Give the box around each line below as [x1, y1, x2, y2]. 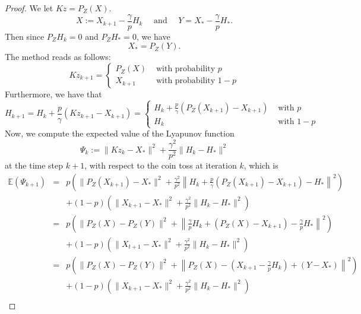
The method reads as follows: [5, 50, 111, 63]
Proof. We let [5, 2, 53, 14]
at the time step [5, 159, 64, 172]
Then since [5, 30, 45, 42]
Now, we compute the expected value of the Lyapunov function [5, 127, 235, 139]
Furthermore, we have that [5, 87, 102, 100]
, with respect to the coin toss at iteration [84, 159, 237, 172]
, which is [243, 159, 278, 172]
